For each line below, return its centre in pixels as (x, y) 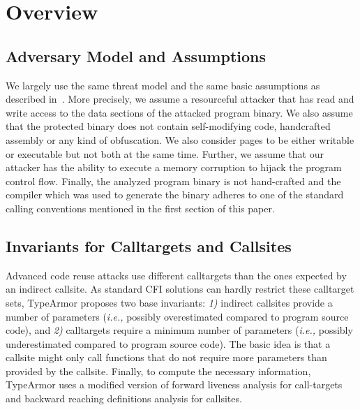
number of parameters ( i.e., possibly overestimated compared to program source (177, 316)
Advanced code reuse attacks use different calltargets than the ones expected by (176, 275)
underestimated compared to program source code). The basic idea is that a (168, 343)
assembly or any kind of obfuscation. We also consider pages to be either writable (180, 139)
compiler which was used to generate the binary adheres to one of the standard (175, 195)
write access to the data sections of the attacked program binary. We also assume (179, 112)
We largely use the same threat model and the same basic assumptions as (163, 85)
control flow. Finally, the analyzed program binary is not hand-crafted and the (173, 181)
